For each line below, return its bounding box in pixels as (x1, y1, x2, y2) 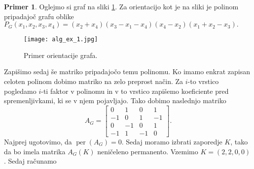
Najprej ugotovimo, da (4, 136, 72, 146)
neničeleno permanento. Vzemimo (97, 146, 198, 156)
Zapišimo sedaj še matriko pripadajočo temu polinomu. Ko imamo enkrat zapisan (4, 66, 250, 77)
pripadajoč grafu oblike (4, 11, 74, 21)
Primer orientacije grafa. (24, 50, 98, 60)
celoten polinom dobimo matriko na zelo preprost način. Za (4, 76, 183, 86)
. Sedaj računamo (4, 156, 57, 166)
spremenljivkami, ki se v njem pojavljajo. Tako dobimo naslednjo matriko (4, 95, 226, 106)
